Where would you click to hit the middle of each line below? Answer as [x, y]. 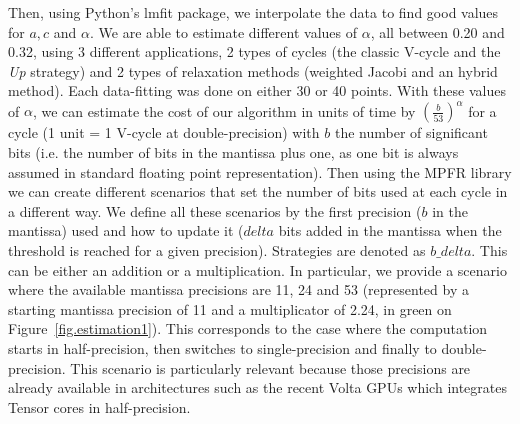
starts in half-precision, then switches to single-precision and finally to [222, 348]
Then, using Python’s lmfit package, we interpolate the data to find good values [253, 12]
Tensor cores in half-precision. [99, 406]
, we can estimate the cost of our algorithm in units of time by [224, 110]
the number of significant [411, 132]
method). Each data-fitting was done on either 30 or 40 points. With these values [257, 90]
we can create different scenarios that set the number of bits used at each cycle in [258, 191]
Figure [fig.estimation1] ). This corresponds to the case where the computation [248, 328]
